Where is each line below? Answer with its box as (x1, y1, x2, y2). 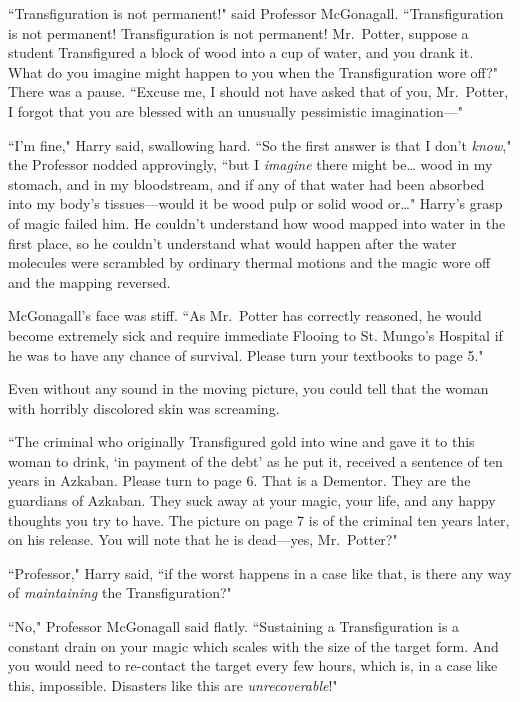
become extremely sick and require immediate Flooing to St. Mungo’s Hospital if (8, 324, 503, 345)
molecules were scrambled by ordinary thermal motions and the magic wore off (8, 252, 491, 273)
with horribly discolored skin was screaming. (8, 397, 280, 418)
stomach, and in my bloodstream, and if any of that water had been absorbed (8, 173, 485, 194)
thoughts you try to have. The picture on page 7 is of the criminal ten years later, (8, 509, 510, 530)
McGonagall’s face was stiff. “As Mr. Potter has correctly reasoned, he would (8, 305, 482, 326)
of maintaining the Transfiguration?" (8, 582, 232, 603)
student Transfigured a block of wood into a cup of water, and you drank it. (8, 42, 474, 63)
